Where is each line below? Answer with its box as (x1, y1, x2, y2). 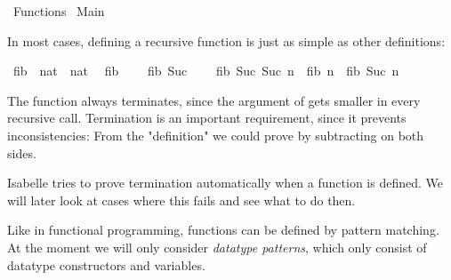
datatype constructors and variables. (7, 255, 205, 274)
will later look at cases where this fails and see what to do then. (7, 190, 356, 209)
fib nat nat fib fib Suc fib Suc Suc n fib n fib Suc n (12, 61, 399, 80)
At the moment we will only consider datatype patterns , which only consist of (7, 237, 427, 256)
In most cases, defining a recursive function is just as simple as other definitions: (7, 31, 446, 50)
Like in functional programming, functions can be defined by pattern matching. (7, 220, 439, 239)
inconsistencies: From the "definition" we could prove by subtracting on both (7, 125, 424, 144)
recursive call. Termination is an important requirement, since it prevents (7, 108, 407, 127)
